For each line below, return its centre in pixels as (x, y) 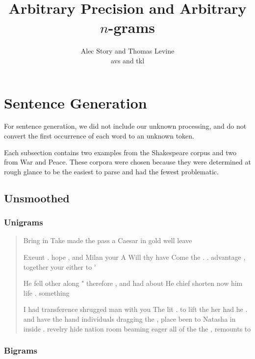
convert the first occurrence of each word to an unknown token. (99, 136)
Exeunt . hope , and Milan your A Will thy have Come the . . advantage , (134, 257)
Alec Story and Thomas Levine (127, 51)
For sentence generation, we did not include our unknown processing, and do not (125, 126)
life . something (46, 292)
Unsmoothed (37, 198)
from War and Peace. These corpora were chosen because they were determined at (127, 162)
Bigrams (21, 350)
